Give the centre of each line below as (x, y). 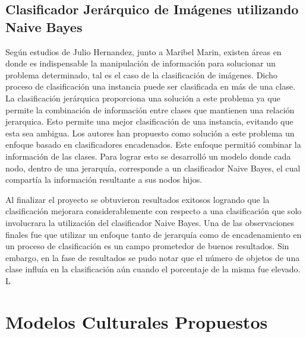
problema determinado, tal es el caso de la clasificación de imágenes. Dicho (141, 74)
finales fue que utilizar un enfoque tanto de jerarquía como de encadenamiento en (154, 234)
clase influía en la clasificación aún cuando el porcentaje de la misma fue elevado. (153, 269)
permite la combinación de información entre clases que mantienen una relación (150, 109)
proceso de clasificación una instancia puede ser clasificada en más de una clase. (150, 86)
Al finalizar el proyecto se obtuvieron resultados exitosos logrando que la (138, 199)
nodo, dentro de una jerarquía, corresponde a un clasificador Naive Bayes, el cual (153, 168)
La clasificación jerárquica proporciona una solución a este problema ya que (143, 98)
